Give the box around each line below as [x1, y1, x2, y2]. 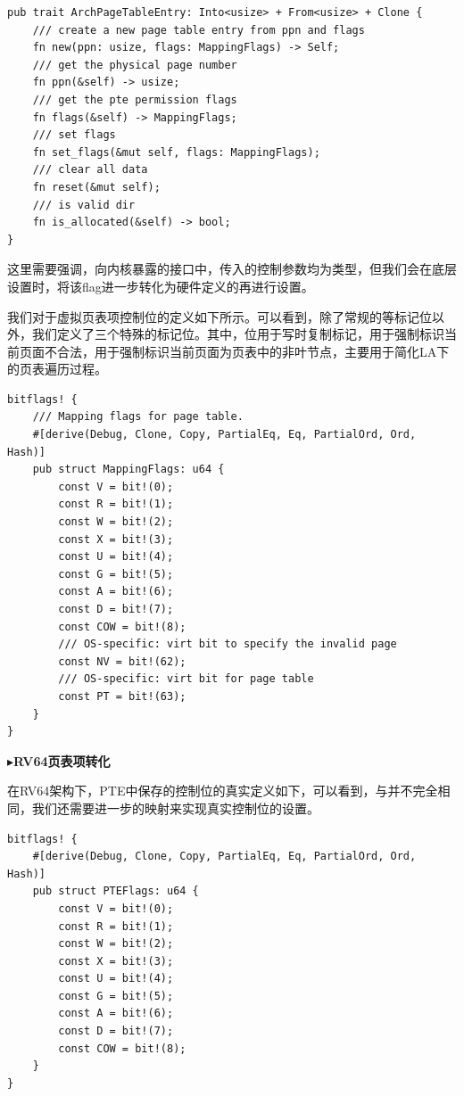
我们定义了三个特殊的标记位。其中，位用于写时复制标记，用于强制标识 [31, 325, 444, 343]
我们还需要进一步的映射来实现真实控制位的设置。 [31, 798, 319, 817]
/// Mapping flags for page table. [32, 410, 244, 424]
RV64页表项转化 [13, 751, 111, 770]
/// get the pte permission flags [32, 93, 237, 106]
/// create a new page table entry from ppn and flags [32, 23, 365, 37]
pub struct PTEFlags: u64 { [32, 885, 199, 898]
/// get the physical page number [32, 58, 237, 71]
